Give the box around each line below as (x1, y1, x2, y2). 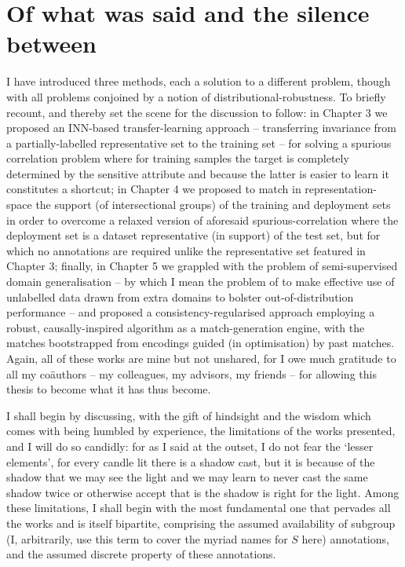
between (6, 27, 97, 60)
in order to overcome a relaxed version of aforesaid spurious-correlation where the (6, 211, 399, 228)
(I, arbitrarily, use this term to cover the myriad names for (6, 530, 288, 547)
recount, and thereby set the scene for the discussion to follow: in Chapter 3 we (6, 104, 388, 120)
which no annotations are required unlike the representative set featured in (6, 242, 366, 258)
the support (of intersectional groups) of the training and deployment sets (35, 196, 391, 213)
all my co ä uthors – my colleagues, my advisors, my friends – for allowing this (6, 365, 377, 382)
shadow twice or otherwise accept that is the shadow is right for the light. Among (6, 484, 400, 500)
